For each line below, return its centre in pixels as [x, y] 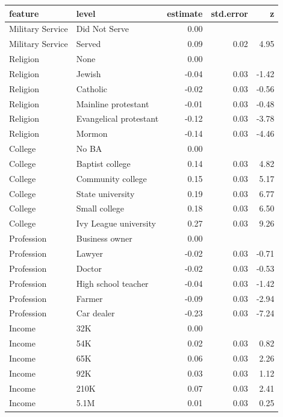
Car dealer [95, 313]
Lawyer [89, 253]
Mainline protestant [113, 103]
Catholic [92, 88]
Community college [111, 178]
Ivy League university [116, 223]
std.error [229, 13]
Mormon [92, 133]
